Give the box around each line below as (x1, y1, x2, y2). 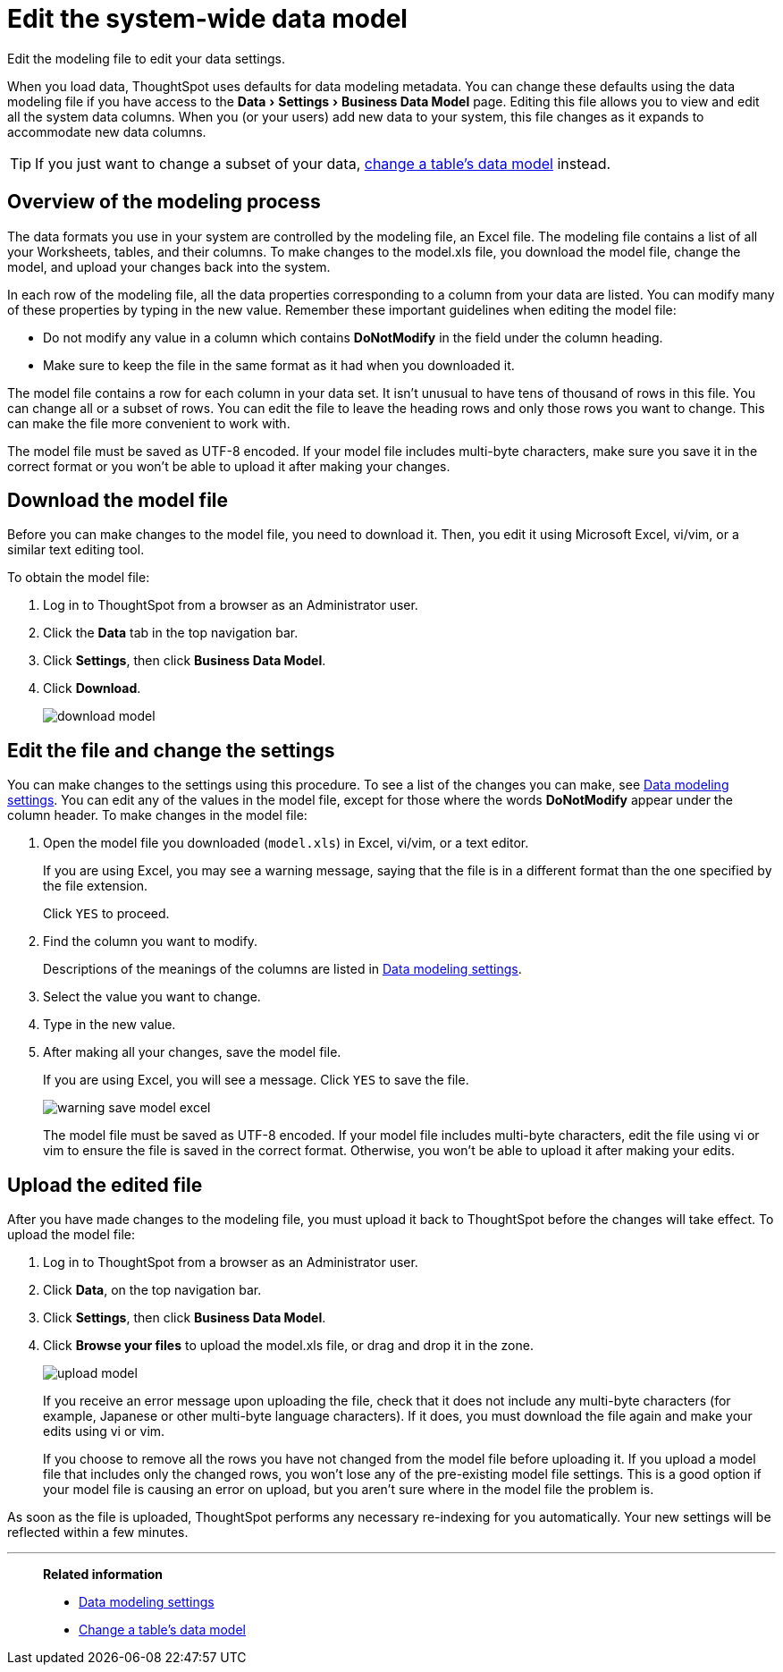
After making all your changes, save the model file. (43, 1044, 341, 1060)
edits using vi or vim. (43, 1423, 165, 1440)
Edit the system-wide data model (7, 4, 408, 34)
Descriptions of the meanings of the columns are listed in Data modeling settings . (43, 961, 522, 977)
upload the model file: (7, 1227, 135, 1243)
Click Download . (43, 680, 141, 697)
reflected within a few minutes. (7, 1524, 189, 1541)
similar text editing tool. (7, 542, 145, 558)
